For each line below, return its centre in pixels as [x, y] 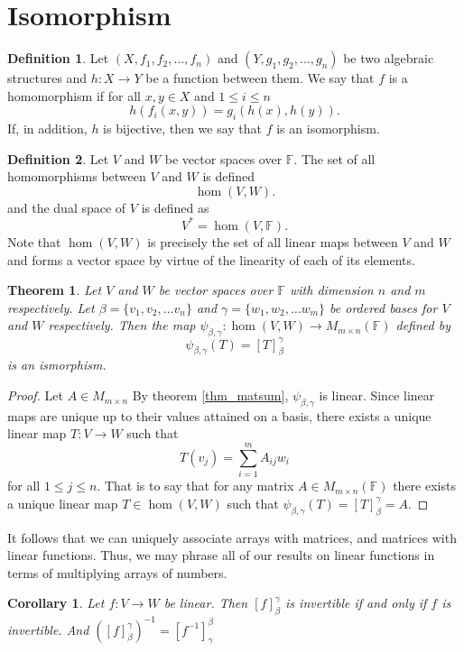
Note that [34, 241]
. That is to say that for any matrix [195, 486]
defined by [423, 325]
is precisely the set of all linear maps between [273, 241]
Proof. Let [35, 395]
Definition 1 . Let [58, 58]
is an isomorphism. [328, 129]
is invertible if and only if [356, 603]
